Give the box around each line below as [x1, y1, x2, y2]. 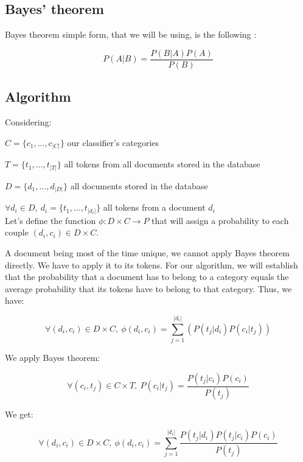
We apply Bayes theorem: [5, 351, 100, 363]
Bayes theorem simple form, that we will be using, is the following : [5, 28, 257, 41]
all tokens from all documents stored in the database [64, 158, 260, 170]
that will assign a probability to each [151, 214, 289, 226]
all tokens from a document [103, 201, 206, 214]
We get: [5, 408, 33, 421]
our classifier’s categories [67, 136, 159, 149]
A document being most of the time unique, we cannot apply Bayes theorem [5, 246, 290, 259]
